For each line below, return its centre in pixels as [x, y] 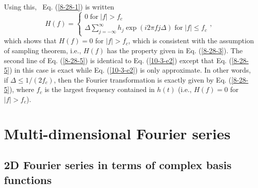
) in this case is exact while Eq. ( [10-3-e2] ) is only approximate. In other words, [130, 70]
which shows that [30, 41]
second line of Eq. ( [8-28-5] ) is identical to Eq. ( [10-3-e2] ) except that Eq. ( [118, 60]
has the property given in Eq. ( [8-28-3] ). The [175, 50]
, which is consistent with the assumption [191, 41]
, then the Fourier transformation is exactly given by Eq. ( [143, 79]
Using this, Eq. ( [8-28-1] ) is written [59, 6]
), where [22, 89]
